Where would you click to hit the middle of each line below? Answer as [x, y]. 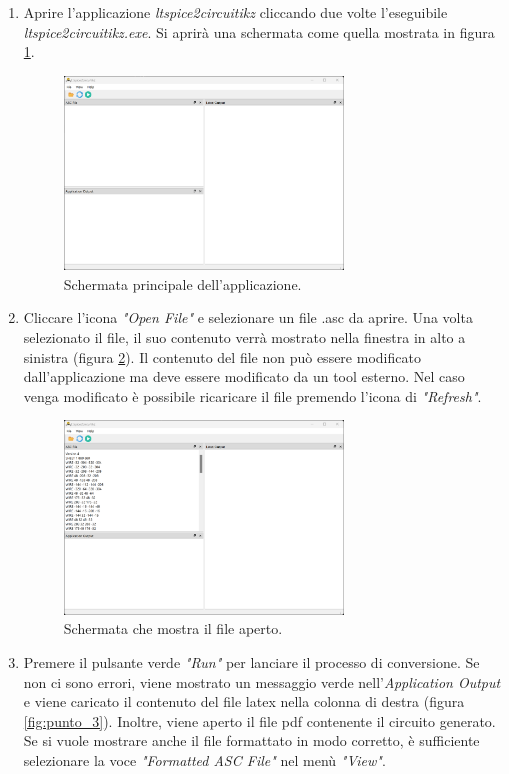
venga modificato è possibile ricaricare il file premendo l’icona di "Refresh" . [252, 395]
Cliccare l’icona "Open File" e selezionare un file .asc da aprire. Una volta [248, 317]
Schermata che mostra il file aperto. [173, 628]
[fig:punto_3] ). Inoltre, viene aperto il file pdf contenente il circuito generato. [259, 720]
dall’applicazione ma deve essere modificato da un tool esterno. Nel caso [244, 376]
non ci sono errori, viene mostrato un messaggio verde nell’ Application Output [262, 681]
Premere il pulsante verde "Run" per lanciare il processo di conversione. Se [251, 661]
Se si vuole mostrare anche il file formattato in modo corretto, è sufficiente [251, 740]
